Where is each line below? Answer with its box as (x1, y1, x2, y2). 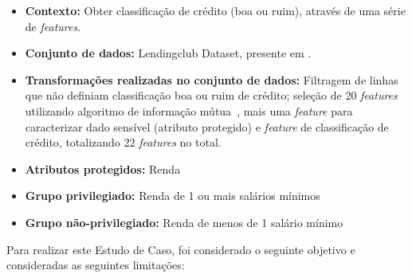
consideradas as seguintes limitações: (6, 256, 185, 273)
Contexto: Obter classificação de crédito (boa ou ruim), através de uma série (25, 2, 406, 18)
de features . (25, 18, 81, 34)
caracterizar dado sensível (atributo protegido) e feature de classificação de (25, 118, 389, 135)
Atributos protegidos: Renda (25, 160, 181, 177)
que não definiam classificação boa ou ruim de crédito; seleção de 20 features (25, 87, 398, 104)
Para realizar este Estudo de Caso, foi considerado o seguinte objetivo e (6, 241, 355, 257)
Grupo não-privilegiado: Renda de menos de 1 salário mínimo (25, 213, 343, 230)
